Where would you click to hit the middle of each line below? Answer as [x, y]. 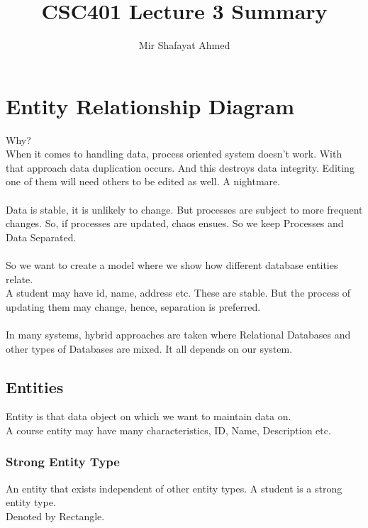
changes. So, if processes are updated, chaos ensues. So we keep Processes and [175, 223]
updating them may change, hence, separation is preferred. [133, 306]
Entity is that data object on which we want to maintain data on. [149, 416]
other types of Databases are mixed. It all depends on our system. [149, 348]
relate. [19, 279]
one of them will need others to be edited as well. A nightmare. [143, 181]
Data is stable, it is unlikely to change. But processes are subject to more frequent [184, 209]
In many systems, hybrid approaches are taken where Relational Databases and [178, 334]
